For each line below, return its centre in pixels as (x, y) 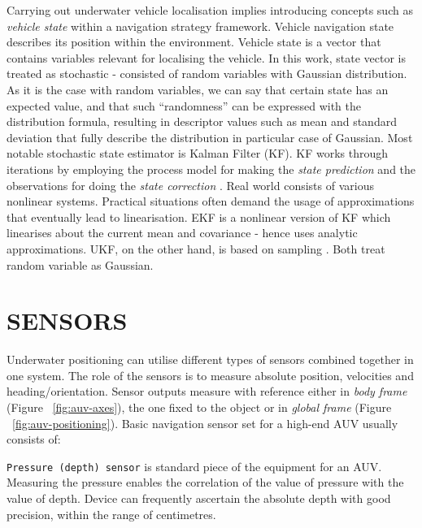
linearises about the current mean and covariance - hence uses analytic (182, 233)
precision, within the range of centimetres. (111, 514)
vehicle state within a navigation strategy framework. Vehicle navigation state (200, 26)
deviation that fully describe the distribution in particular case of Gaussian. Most (210, 137)
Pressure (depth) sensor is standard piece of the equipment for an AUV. (194, 466)
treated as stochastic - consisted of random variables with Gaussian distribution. (207, 74)
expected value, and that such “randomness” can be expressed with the (184, 105)
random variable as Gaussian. (80, 264)
